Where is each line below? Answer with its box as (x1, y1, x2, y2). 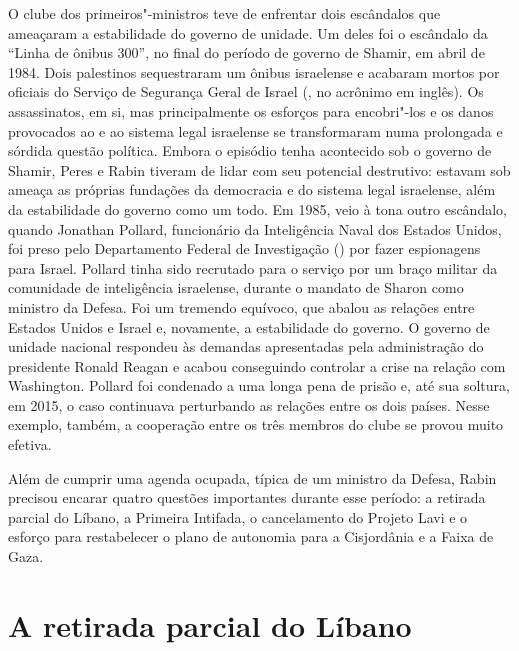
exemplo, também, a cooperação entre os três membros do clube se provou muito (8, 414, 504, 435)
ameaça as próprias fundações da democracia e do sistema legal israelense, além (8, 179, 496, 200)
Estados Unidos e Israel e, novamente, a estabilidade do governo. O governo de (8, 316, 490, 337)
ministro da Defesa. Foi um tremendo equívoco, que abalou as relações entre (8, 296, 475, 317)
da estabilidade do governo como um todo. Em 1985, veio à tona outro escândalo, (8, 198, 507, 219)
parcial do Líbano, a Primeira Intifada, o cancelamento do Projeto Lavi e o (8, 506, 468, 527)
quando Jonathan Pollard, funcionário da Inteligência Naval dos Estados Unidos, (8, 218, 502, 239)
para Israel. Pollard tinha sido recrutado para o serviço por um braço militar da (8, 257, 498, 278)
